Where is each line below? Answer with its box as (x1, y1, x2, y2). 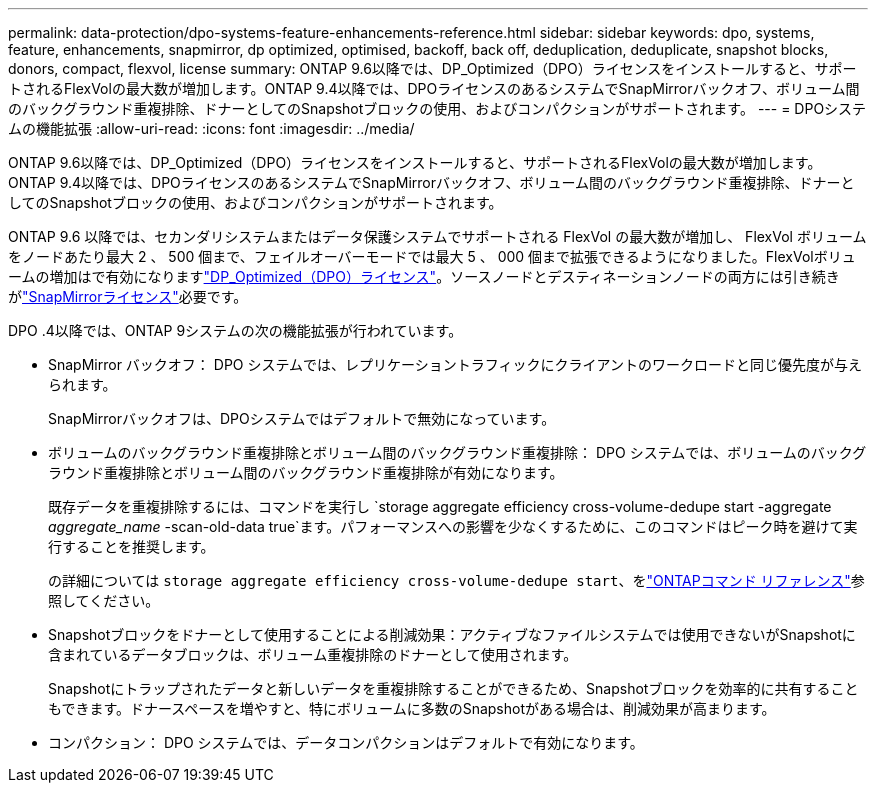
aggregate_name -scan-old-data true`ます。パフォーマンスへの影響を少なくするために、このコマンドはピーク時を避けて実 (48, 518, 858, 535)
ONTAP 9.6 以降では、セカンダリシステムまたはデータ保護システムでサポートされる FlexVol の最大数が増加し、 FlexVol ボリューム (8, 228, 867, 245)
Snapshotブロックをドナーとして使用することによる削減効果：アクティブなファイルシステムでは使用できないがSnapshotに (48, 626, 856, 643)
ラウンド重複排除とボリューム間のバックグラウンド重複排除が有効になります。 (48, 464, 564, 481)
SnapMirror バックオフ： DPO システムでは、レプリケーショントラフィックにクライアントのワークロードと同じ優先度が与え (48, 356, 862, 373)
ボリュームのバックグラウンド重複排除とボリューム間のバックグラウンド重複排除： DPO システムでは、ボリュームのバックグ (48, 444, 867, 461)
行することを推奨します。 (48, 538, 215, 555)
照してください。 (48, 592, 160, 609)
